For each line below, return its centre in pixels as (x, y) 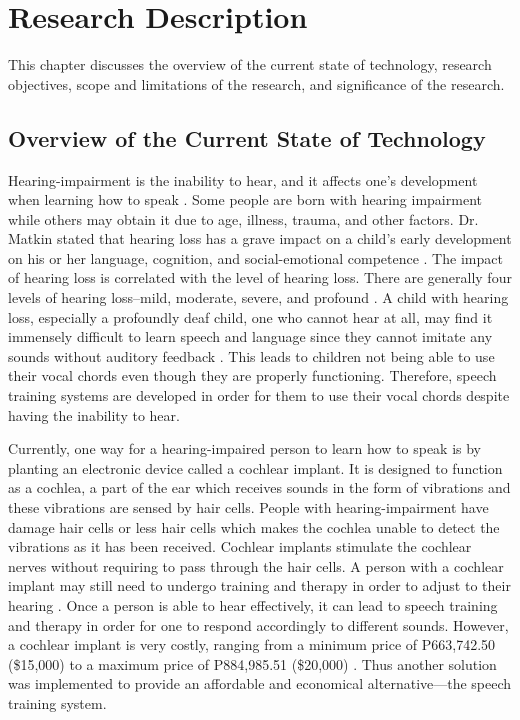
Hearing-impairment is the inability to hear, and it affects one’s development (243, 179)
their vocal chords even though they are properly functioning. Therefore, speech (252, 375)
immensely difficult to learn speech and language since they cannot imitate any (250, 336)
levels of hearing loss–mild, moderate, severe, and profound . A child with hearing (258, 297)
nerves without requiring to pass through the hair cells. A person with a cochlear (256, 565)
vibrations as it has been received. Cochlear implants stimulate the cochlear (240, 546)
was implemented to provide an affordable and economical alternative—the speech (260, 683)
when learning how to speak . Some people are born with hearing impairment (245, 199)
